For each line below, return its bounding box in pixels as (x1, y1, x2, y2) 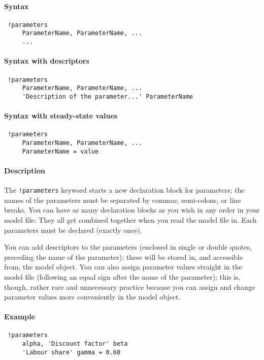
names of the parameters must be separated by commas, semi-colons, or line (4, 194, 241, 205)
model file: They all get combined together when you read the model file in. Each (4, 214, 257, 225)
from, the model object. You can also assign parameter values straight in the (4, 261, 242, 272)
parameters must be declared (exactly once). (4, 224, 142, 235)
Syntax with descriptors (4, 55, 89, 66)
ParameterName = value (22, 147, 99, 155)
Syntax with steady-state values (4, 110, 118, 121)
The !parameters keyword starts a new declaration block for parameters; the (4, 185, 245, 195)
